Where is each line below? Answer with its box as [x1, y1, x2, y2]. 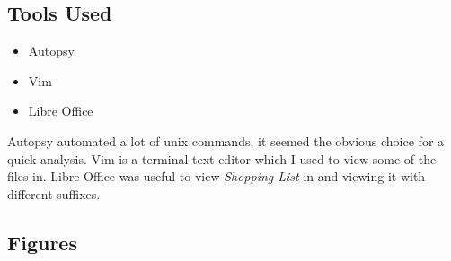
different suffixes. [7, 184, 101, 203]
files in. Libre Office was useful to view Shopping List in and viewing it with [7, 167, 426, 186]
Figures [7, 228, 77, 256]
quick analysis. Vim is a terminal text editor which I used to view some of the [7, 149, 437, 168]
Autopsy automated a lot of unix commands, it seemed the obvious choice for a [7, 131, 445, 150]
